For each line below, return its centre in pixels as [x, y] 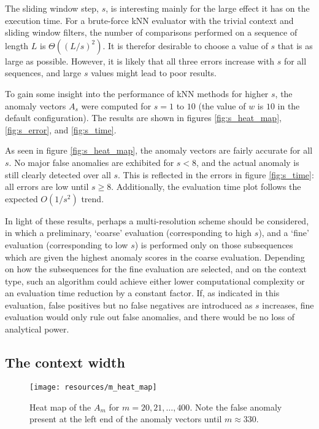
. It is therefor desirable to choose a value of [185, 45]
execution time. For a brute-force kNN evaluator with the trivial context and [149, 20]
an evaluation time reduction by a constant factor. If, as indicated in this [142, 293]
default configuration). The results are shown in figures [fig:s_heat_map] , [143, 118]
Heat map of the [60, 407]
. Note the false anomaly [236, 407]
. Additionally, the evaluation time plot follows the [206, 187]
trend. [93, 198]
